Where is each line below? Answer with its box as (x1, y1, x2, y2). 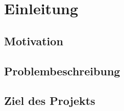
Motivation (4, 33, 63, 48)
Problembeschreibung (4, 63, 120, 78)
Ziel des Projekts (4, 93, 95, 108)
